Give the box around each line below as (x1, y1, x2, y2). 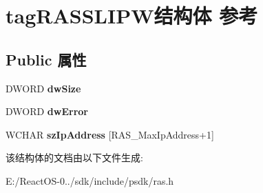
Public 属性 (6, 48, 87, 70)
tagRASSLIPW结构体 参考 (6, 1, 258, 30)
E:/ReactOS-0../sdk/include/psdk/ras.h (6, 173, 174, 187)
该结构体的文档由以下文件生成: (6, 150, 143, 165)
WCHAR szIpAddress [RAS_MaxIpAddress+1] (6, 127, 214, 141)
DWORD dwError (6, 104, 88, 119)
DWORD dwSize (6, 81, 81, 95)
